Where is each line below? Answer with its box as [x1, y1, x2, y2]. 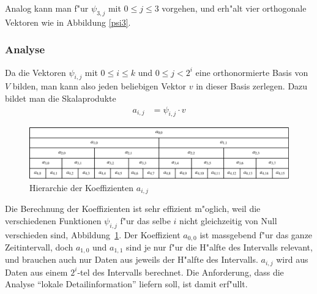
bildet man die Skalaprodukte [5, 92, 116, 104]
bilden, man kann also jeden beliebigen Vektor [12, 80, 187, 92]
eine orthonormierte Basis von [195, 66, 308, 78]
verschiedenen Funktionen [5, 214, 102, 227]
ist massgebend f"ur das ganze [200, 228, 313, 241]
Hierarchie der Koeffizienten [29, 181, 134, 194]
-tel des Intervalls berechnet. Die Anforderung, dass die [77, 265, 284, 278]
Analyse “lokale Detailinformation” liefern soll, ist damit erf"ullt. [5, 277, 248, 290]
